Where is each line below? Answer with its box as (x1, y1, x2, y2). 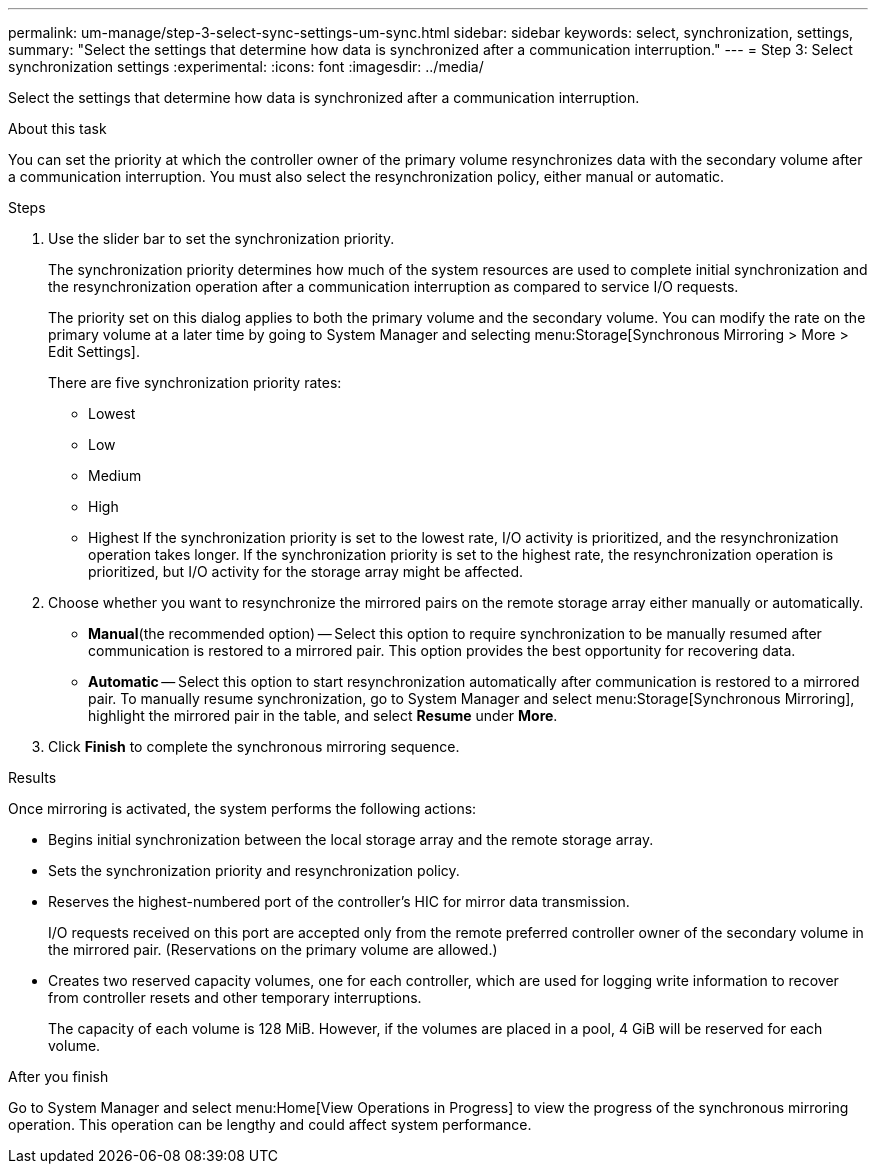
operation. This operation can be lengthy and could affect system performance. (8, 1116, 532, 1133)
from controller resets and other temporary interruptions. (48, 989, 422, 1006)
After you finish (8, 1068, 109, 1085)
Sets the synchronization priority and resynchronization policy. (48, 862, 460, 879)
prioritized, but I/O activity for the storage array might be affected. (88, 563, 524, 580)
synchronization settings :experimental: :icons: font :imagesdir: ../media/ (8, 58, 484, 75)
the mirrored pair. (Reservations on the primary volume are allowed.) (48, 941, 498, 958)
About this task (8, 120, 107, 137)
